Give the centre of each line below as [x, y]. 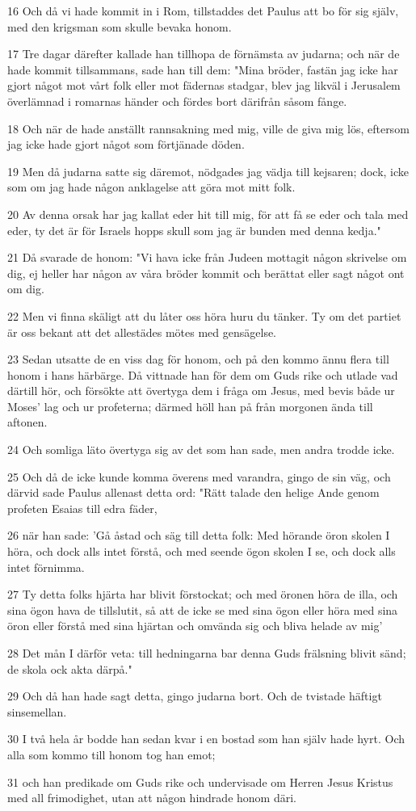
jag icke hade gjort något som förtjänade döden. [126, 144]
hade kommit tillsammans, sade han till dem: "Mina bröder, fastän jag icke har [203, 69]
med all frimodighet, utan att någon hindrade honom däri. [152, 798]
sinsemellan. [37, 711]
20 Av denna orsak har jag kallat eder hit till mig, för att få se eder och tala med [208, 214]
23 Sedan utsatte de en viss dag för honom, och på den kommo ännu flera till [198, 359]
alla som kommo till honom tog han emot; [111, 754]
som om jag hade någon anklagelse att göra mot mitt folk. [151, 187]
